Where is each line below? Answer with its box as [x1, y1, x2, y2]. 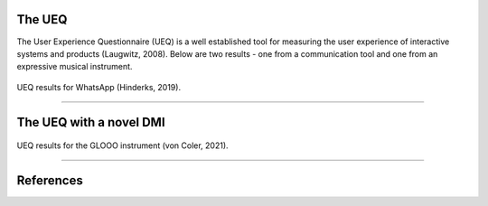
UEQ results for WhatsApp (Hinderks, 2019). [16, 81, 181, 92]
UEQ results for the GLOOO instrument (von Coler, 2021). [16, 140, 230, 151]
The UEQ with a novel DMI [16, 114, 166, 130]
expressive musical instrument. [16, 61, 133, 72]
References [16, 173, 83, 188]
